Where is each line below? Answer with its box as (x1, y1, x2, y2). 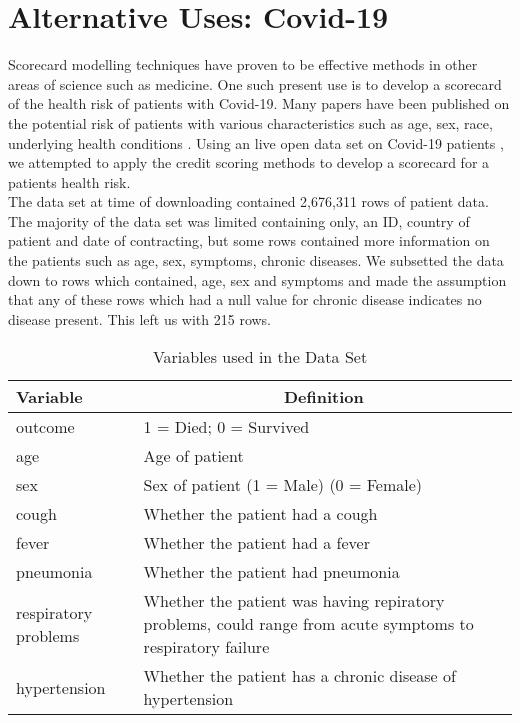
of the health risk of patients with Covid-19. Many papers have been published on (8, 93, 510, 114)
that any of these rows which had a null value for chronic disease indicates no (8, 289, 482, 310)
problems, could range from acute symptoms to (143, 612, 474, 636)
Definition (283, 385, 364, 409)
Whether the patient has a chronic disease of (143, 664, 456, 688)
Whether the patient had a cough (143, 502, 378, 526)
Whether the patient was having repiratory (143, 589, 445, 613)
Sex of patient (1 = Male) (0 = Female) (143, 473, 423, 497)
